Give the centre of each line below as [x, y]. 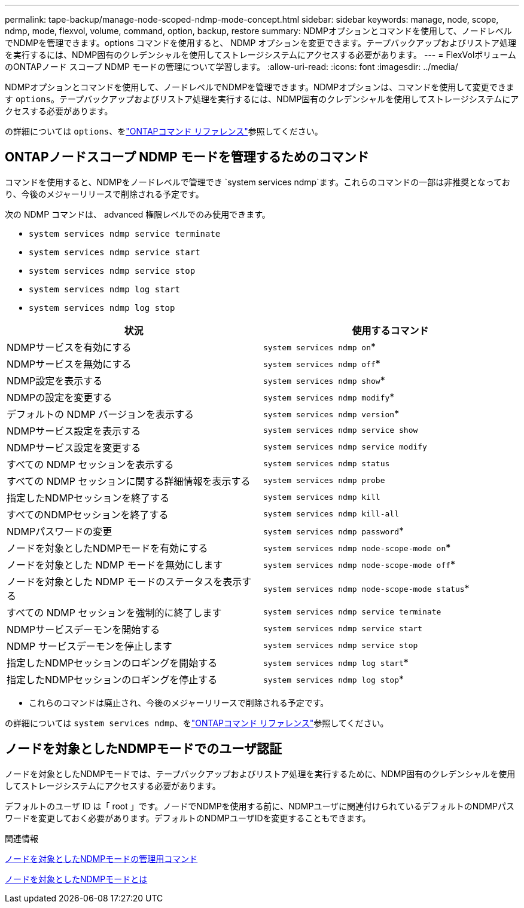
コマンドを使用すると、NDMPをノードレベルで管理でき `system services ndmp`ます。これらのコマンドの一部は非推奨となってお [258, 182]
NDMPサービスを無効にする [69, 364]
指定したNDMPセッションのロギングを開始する [112, 663]
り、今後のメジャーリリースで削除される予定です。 [104, 194]
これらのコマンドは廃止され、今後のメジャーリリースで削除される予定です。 [179, 702]
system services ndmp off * [322, 363]
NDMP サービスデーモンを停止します [89, 646]
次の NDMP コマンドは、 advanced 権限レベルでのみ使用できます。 [138, 214]
